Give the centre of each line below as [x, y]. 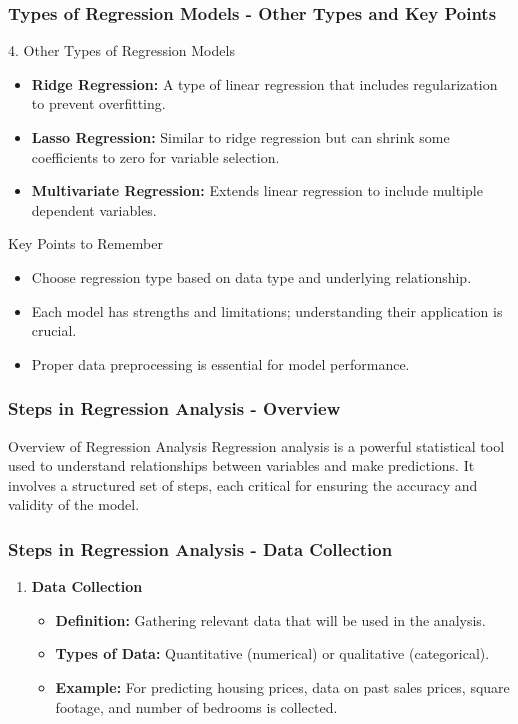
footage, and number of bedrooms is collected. [196, 706]
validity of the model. [74, 504]
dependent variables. [94, 209]
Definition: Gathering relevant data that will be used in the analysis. [270, 619]
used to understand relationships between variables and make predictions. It [241, 465]
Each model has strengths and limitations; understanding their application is [267, 310]
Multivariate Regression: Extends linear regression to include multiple [257, 190]
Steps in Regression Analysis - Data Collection [200, 548]
